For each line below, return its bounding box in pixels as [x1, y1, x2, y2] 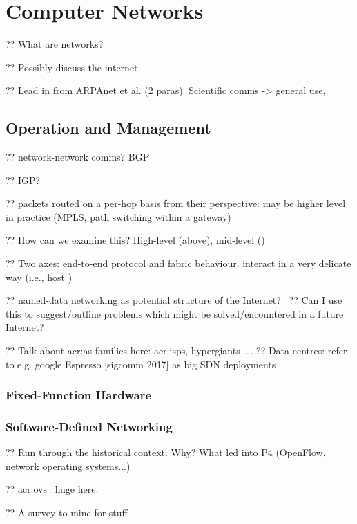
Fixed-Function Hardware [6, 386, 152, 404]
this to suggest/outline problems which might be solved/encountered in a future [6, 306, 344, 320]
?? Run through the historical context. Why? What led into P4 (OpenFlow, [6, 445, 326, 460]
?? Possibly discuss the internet [6, 60, 138, 74]
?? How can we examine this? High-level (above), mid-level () [6, 233, 265, 247]
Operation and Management [6, 117, 211, 138]
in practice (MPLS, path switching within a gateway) [6, 209, 231, 224]
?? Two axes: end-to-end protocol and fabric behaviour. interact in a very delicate [6, 256, 351, 271]
